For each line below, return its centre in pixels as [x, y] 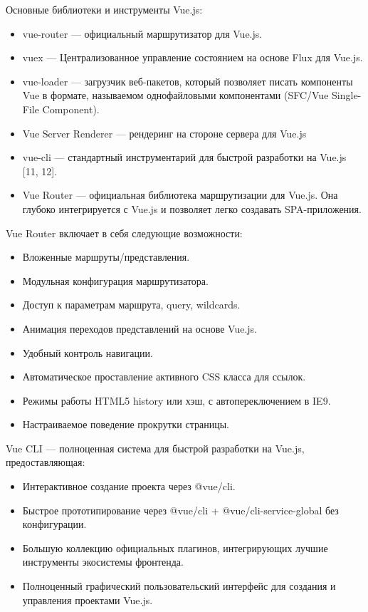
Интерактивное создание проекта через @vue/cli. [129, 486]
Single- [347, 95]
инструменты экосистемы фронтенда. [103, 562]
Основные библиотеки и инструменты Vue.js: [104, 9]
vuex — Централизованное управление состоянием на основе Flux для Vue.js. [193, 57]
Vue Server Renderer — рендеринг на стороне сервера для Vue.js [164, 133]
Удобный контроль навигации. [88, 352]
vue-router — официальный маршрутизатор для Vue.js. [142, 33]
